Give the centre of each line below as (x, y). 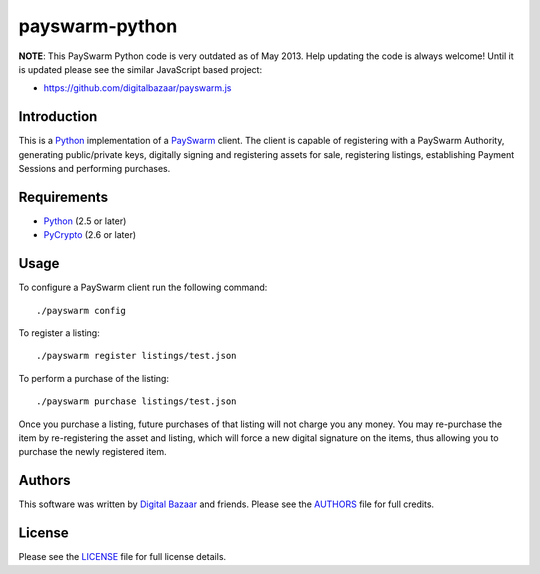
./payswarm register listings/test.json (136, 356)
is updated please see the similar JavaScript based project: (140, 69)
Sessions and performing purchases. (94, 169)
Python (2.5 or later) (85, 221)
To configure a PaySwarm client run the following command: (143, 287)
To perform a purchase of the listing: (94, 378)
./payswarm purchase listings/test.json (136, 401)
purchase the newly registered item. (92, 452)
